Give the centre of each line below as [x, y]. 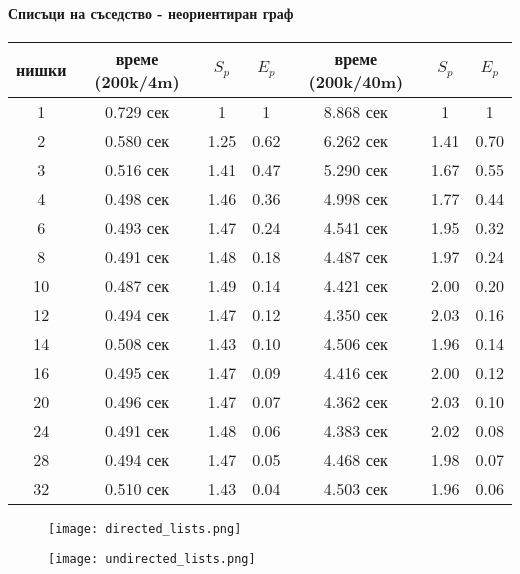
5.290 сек [355, 169]
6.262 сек [355, 140]
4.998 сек [355, 198]
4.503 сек [355, 488]
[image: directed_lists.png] [145, 528]
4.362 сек [355, 401]
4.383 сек [355, 430]
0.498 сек [137, 198]
